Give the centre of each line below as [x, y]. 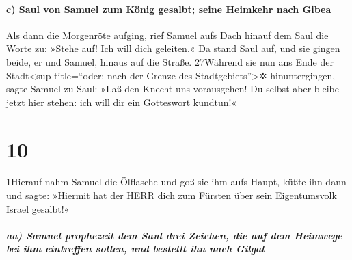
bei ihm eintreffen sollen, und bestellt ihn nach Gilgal [135, 249]
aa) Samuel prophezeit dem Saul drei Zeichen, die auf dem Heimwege [174, 235]
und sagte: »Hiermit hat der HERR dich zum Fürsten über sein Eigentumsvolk [172, 195]
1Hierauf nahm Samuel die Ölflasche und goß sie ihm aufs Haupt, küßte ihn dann [176, 182]
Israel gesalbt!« [38, 208]
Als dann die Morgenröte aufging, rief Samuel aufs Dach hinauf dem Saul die [167, 35]
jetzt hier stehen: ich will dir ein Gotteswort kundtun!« [122, 102]
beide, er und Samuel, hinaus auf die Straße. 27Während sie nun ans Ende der [170, 61]
